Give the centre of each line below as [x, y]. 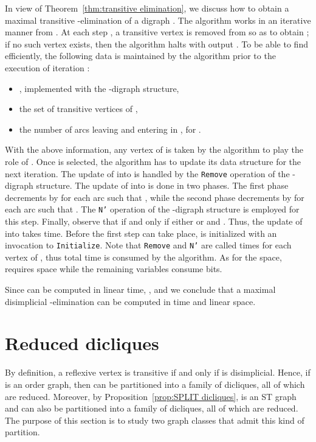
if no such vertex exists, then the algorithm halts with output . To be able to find [156, 44]
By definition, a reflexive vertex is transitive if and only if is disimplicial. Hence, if [158, 372]
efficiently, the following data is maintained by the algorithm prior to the [140, 56]
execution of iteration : [47, 67]
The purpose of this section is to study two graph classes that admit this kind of [155, 420]
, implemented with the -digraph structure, [99, 88]
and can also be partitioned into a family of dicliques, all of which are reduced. [152, 408]
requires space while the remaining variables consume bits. [114, 269]
